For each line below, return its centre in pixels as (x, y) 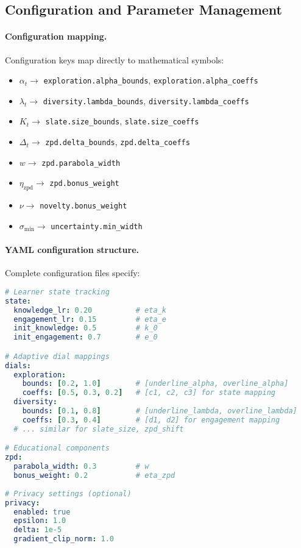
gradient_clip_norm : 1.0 (64, 539)
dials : (18, 365)
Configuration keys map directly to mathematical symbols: (115, 59)
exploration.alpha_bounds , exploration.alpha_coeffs (151, 80)
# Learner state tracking (57, 292)
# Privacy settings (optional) (68, 493)
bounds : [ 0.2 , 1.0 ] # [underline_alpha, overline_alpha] (155, 384)
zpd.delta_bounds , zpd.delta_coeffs (118, 142)
